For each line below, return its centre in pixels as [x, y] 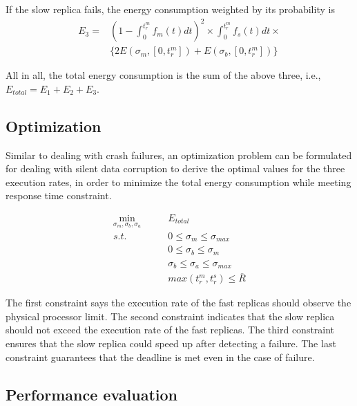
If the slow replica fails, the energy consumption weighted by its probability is [170, 9]
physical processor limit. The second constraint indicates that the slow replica [170, 316]
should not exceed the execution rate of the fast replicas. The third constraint [170, 330]
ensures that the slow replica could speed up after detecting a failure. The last [171, 343]
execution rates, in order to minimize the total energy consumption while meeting [178, 182]
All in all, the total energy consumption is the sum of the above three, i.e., [163, 75]
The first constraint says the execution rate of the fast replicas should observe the [178, 303]
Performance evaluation [92, 394]
